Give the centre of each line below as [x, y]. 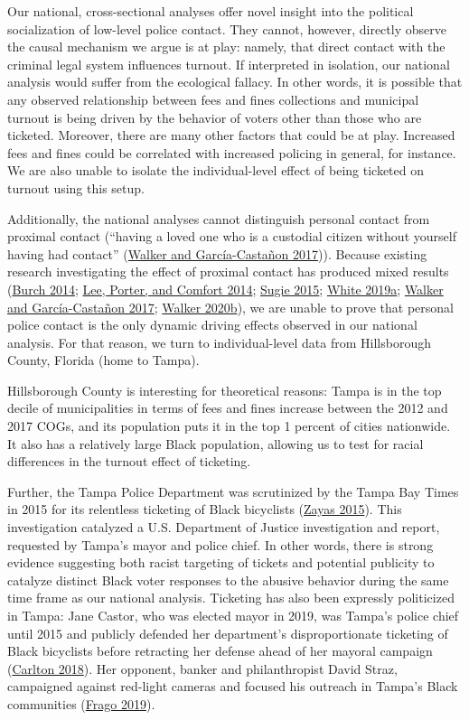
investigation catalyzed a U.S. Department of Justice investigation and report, [224, 527]
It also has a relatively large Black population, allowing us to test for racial [216, 443]
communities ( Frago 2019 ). [81, 703]
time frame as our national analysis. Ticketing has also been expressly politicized [231, 598]
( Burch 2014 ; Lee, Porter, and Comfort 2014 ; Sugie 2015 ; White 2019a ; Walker [225, 289]
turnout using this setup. [76, 187]
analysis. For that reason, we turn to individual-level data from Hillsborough [219, 342]
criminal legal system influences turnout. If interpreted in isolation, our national [229, 64]
